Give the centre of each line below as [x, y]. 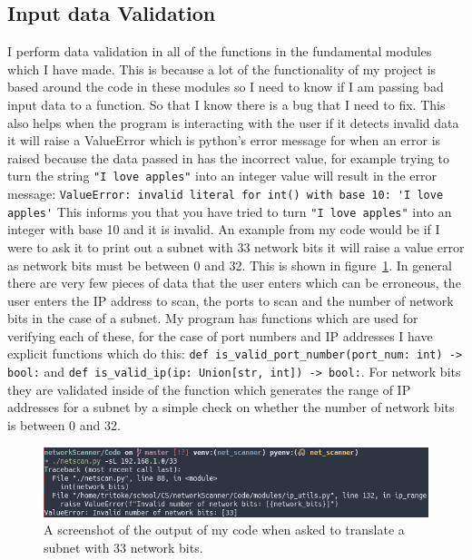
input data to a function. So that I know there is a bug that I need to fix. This [226, 104]
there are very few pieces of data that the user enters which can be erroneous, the [234, 283]
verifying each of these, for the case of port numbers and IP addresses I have [220, 335]
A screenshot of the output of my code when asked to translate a [224, 530]
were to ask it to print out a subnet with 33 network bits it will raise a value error [236, 246]
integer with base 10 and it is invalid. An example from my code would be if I [224, 229]
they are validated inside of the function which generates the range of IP [209, 389]
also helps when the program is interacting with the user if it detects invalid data [233, 122]
